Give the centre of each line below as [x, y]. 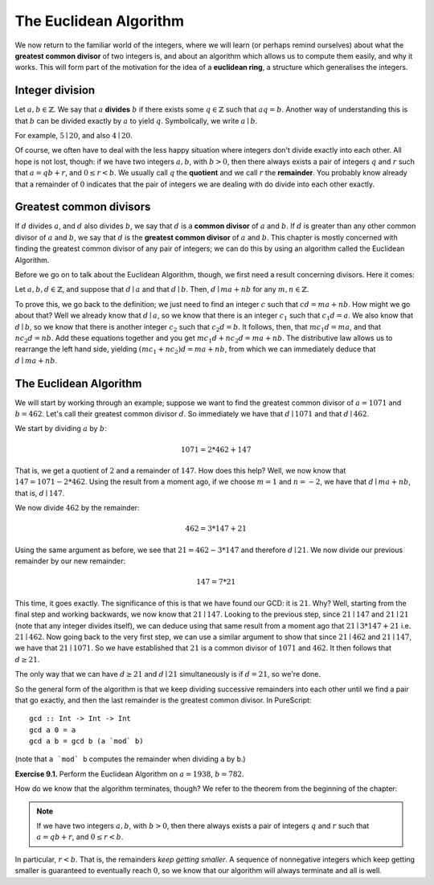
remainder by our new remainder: [70, 561]
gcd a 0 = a [53, 730]
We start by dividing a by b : [61, 428]
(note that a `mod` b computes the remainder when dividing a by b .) [130, 759]
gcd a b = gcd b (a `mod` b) [86, 741]
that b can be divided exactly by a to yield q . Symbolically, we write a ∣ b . [136, 121]
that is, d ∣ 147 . [40, 493]
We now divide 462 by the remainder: [77, 508]
